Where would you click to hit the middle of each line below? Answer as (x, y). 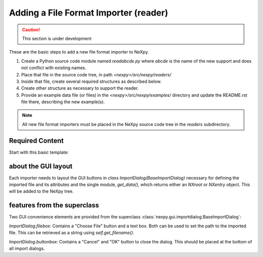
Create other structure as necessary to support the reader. (80, 88)
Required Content (37, 140)
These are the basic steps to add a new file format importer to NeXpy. (79, 52)
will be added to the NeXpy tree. (41, 191)
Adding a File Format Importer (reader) (88, 13)
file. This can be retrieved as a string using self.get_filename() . (72, 233)
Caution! (31, 30)
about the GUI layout (41, 166)
